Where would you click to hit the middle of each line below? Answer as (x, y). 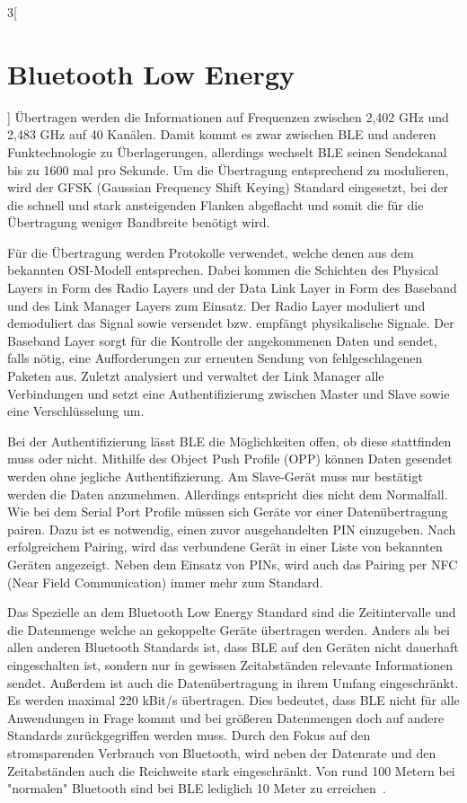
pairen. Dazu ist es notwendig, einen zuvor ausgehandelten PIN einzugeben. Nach (232, 529)
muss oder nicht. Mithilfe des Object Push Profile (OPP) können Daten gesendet (230, 459)
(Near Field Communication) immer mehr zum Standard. (165, 582)
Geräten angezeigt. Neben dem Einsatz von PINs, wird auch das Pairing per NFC (233, 564)
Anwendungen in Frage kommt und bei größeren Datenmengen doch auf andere (226, 717)
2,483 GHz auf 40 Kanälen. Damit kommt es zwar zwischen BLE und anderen (222, 134)
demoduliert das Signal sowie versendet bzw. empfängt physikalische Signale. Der (231, 323)
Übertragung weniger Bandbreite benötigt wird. (139, 222)
